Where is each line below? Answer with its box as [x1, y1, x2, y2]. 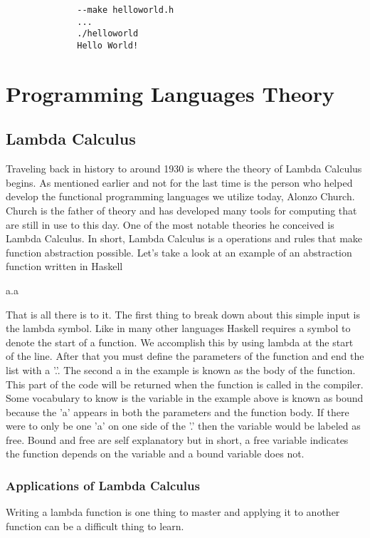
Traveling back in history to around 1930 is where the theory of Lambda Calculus [6, 161, 362, 176]
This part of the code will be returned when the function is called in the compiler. [6, 376, 364, 391]
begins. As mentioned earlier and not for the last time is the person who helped [6, 175, 353, 190]
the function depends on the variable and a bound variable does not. [6, 446, 305, 461]
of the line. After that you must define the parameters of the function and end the [6, 348, 364, 363]
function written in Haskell [6, 259, 123, 274]
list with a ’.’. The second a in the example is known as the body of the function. [6, 362, 356, 377]
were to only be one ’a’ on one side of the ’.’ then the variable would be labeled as [6, 418, 361, 433]
